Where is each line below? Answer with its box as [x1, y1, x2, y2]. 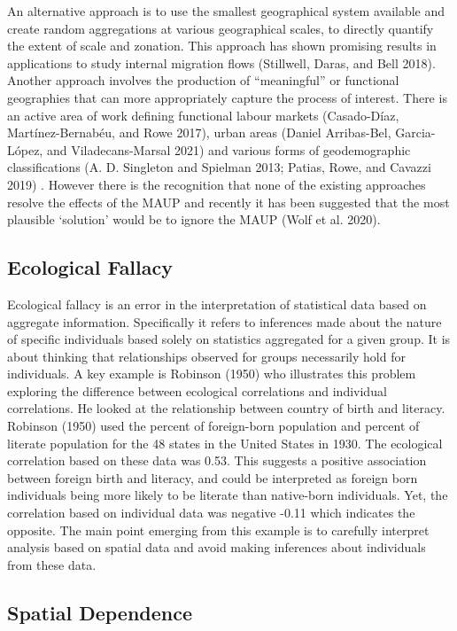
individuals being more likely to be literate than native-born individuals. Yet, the [7, 486, 448, 504]
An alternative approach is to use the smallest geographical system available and [7, 2, 445, 19]
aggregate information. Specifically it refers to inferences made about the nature [7, 312, 442, 331]
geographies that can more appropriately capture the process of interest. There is [7, 88, 447, 106]
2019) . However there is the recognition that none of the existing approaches [7, 175, 426, 193]
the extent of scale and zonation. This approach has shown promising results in [7, 36, 437, 55]
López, [7, 140, 43, 159]
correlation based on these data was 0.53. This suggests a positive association [7, 451, 427, 470]
